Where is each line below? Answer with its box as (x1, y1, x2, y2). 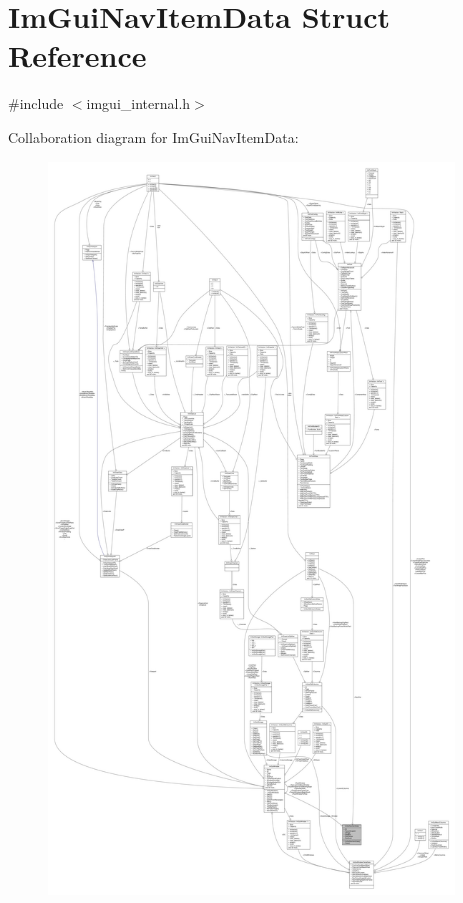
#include (8, 93, 64, 114)
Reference (8, 35, 147, 76)
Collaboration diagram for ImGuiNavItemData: (8, 126, 299, 147)
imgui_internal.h (86, 93, 191, 114)
